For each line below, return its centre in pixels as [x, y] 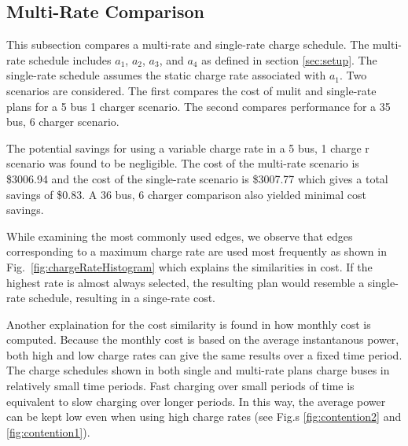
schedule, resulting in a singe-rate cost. [122, 298]
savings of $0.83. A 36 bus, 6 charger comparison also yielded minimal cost [186, 194]
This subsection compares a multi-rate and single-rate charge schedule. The [188, 44]
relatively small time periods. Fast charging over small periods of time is [180, 386]
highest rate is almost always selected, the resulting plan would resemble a [186, 282]
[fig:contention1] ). [48, 431]
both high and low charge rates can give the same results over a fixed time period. [204, 354]
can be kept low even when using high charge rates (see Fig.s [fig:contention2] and [204, 417]
